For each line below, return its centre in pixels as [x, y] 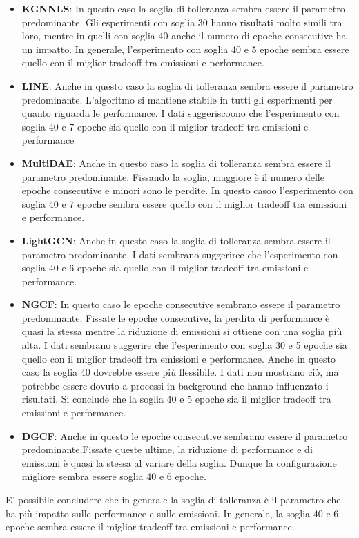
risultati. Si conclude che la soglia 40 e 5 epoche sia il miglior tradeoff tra [176, 399]
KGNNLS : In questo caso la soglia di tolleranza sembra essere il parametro [183, 8]
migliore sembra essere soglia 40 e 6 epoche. [114, 476]
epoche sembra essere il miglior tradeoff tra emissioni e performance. [150, 527]
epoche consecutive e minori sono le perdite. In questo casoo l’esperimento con [187, 190]
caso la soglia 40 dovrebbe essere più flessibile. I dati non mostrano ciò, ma [180, 372]
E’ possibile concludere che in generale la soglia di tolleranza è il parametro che [173, 499]
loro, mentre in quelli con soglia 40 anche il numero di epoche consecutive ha [184, 36]
